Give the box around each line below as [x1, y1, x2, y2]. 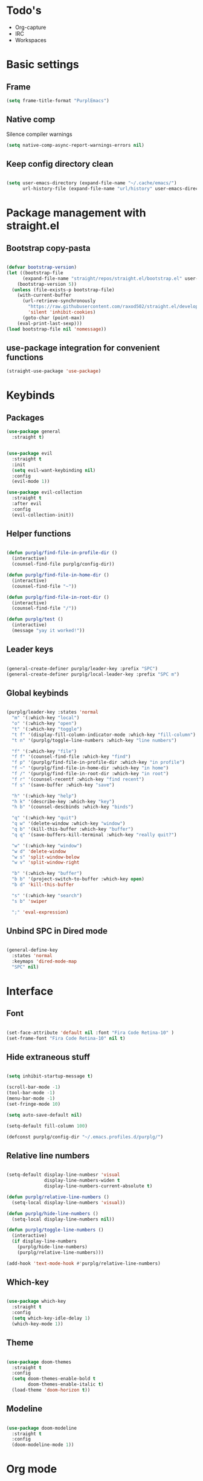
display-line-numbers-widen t [44, 1178, 120, 1184]
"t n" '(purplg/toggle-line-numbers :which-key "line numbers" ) [11, 737, 177, 743]
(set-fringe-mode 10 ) [6, 1101, 61, 1107]
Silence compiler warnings [6, 131, 72, 138]
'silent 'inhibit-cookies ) [28, 309, 96, 315]
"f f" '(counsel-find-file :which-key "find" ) [11, 753, 131, 760]
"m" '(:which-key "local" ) [11, 715, 80, 721]
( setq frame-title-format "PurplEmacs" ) [6, 97, 110, 103]
